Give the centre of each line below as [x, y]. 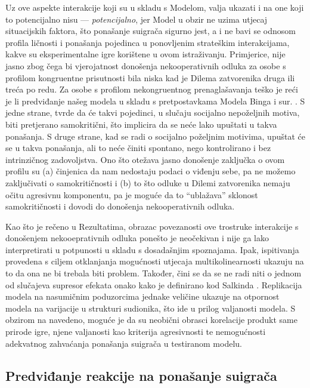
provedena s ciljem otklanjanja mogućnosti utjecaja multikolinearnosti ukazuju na [155, 261]
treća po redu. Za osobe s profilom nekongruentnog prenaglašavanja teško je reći [152, 89]
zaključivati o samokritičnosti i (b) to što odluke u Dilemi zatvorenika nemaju [148, 182]
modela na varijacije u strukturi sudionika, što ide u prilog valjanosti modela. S [151, 308]
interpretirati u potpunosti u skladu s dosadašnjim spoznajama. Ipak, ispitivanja [152, 249]
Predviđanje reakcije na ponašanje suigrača [141, 375]
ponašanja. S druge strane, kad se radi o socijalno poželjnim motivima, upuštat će [155, 136]
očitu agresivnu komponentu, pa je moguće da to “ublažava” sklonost [132, 194]
